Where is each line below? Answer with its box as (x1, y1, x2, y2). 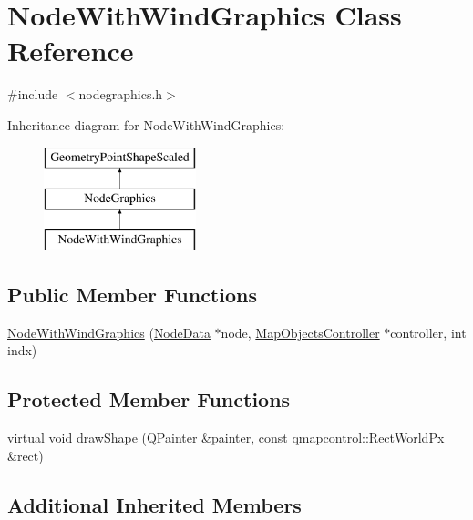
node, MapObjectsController (221, 322, 380, 342)
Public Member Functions (7, 280, 257, 308)
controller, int (390, 322, 467, 342)
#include (7, 85, 58, 104)
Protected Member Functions (7, 385, 291, 413)
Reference (7, 32, 134, 69)
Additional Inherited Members (7, 490, 302, 518)
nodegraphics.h (78, 85, 163, 104)
